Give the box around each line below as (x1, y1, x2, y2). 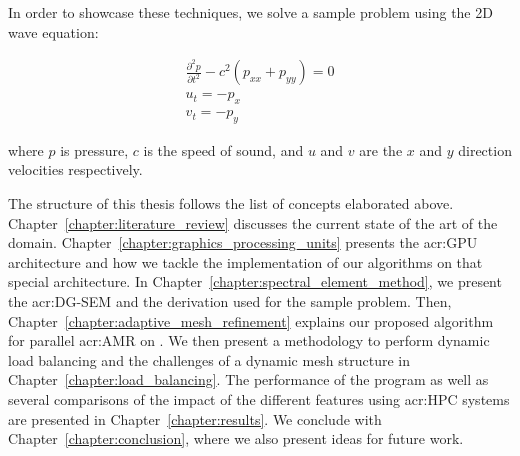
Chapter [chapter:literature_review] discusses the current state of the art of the (8, 212, 498, 233)
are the (359, 139, 403, 160)
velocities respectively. (8, 159, 143, 180)
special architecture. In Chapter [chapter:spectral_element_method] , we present (8, 271, 502, 292)
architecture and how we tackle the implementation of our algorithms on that (8, 251, 483, 272)
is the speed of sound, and (143, 139, 304, 160)
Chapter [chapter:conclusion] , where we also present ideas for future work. (8, 428, 464, 449)
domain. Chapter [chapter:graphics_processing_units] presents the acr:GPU (8, 232, 478, 253)
